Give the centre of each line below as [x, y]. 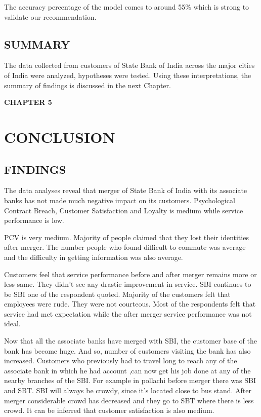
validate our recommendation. [50, 16]
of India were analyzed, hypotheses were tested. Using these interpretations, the [128, 75]
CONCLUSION [60, 137]
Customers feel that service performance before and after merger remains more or [130, 274]
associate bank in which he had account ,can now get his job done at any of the [127, 370]
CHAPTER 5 [28, 102]
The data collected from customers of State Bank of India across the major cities [129, 65]
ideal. [12, 324]
